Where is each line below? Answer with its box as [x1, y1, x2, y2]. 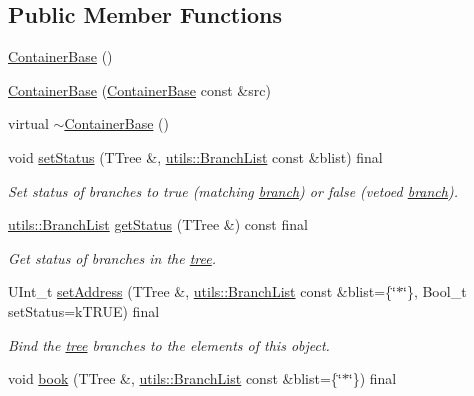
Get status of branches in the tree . [8, 247, 217, 268]
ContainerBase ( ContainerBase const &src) [8, 79, 271, 100]
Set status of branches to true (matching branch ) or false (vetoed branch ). [8, 180, 458, 201]
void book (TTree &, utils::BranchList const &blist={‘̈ [8, 368, 342, 389]
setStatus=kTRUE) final [8, 300, 160, 321]
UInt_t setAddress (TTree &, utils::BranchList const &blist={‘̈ [8, 281, 397, 302]
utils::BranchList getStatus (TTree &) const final [8, 214, 308, 235]
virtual [8, 113, 49, 134]
